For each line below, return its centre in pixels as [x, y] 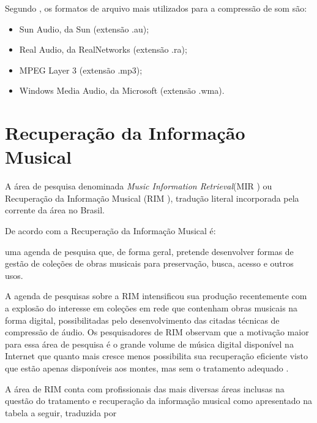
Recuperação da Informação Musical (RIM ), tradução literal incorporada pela [152, 198]
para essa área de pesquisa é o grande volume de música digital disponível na [149, 344]
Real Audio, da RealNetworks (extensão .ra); [103, 49]
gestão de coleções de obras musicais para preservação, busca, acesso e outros [149, 263]
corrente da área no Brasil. [55, 210]
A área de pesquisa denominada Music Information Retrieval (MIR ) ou [139, 186]
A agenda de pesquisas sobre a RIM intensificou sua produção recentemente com [156, 296]
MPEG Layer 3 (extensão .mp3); [81, 70]
